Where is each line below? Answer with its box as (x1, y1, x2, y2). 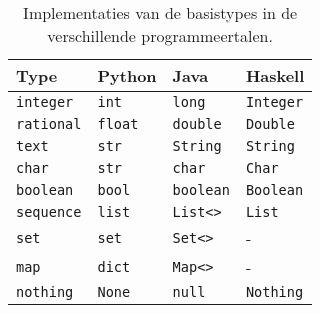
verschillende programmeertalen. (47, 24, 273, 47)
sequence (16, 204, 82, 220)
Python (97, 64, 157, 87)
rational (16, 116, 82, 132)
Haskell (245, 64, 305, 87)
